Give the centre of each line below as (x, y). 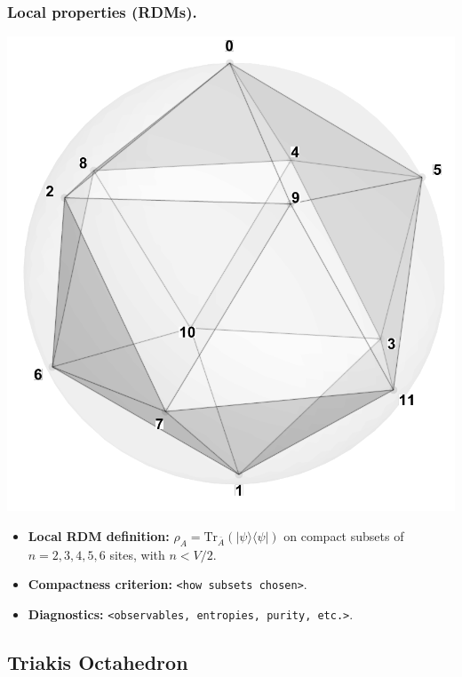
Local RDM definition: (99, 535)
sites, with (137, 554)
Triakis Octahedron (98, 661)
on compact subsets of (344, 535)
